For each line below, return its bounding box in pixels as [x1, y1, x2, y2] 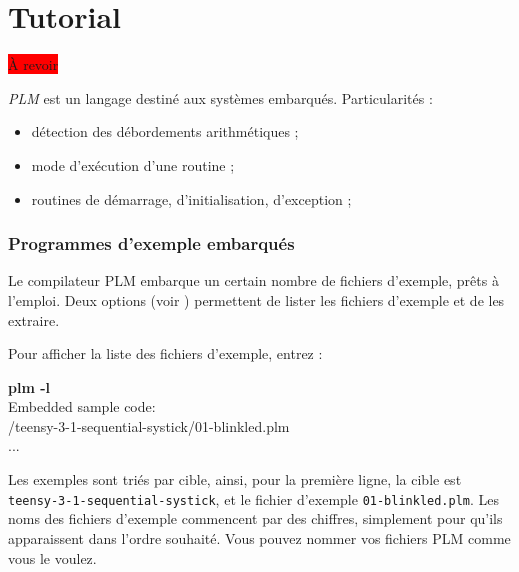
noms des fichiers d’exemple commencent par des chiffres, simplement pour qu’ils [8, 508, 503, 529]
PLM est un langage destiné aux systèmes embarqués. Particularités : [8, 87, 433, 108]
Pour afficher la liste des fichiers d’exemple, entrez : [8, 343, 323, 364]
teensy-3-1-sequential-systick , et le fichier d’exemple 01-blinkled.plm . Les [8, 488, 500, 509]
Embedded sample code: [8, 396, 156, 417]
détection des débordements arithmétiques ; [31, 121, 299, 142]
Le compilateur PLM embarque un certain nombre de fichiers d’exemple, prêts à [8, 270, 499, 291]
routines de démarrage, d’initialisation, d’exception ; [31, 188, 352, 209]
